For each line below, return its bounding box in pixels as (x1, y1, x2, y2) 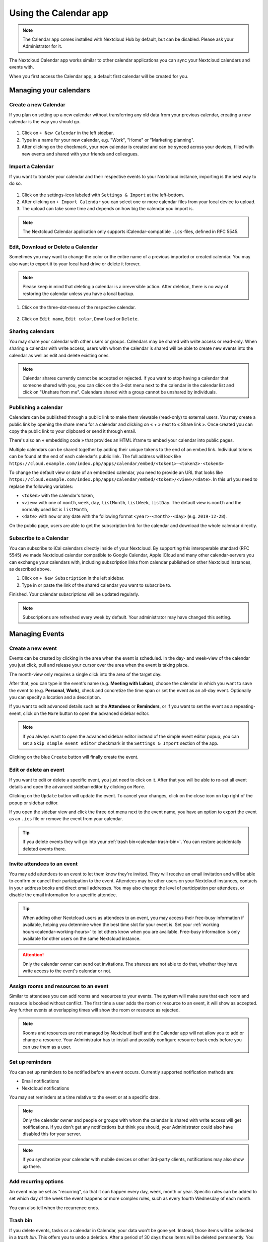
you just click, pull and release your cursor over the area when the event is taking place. (9, 662, 189, 668)
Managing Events (9, 629, 65, 638)
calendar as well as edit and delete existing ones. (9, 352, 110, 358)
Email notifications (21, 1078, 60, 1084)
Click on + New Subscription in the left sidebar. (21, 575, 125, 581)
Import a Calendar (9, 163, 54, 170)
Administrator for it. (22, 43, 63, 49)
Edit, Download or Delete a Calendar (9, 243, 98, 250)
